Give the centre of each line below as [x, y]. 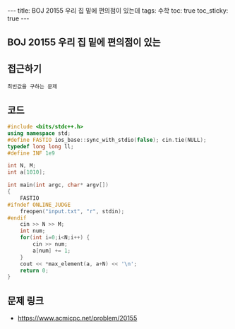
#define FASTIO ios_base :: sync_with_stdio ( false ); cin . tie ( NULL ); [107, 140]
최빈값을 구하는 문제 [32, 87]
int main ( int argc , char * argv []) [58, 185]
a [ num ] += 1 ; [52, 251]
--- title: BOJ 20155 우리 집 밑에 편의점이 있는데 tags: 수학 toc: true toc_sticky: [118, 11]
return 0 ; [35, 270]
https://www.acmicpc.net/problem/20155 [77, 318]
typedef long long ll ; [41, 146]
